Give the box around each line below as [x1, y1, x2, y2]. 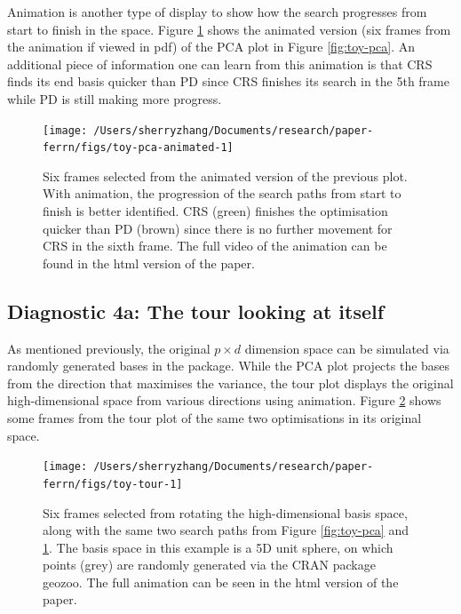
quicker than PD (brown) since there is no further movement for [43, 219, 393, 237]
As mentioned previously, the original [7, 339, 211, 357]
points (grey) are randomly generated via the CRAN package [43, 555, 376, 574]
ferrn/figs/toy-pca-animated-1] [43, 141, 234, 155]
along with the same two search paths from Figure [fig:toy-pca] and [43, 521, 409, 539]
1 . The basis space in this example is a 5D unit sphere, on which [43, 538, 393, 556]
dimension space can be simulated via [244, 339, 449, 357]
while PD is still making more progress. [7, 89, 222, 108]
